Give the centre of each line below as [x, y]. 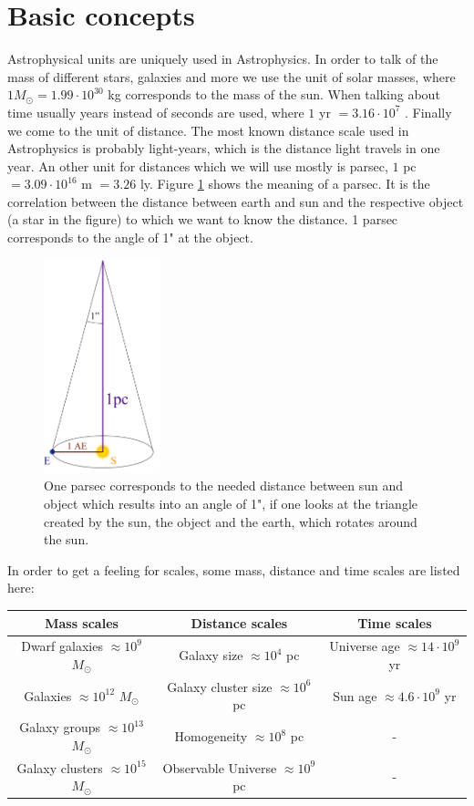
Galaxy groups [60, 727]
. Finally [428, 112]
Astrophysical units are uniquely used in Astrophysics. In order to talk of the [223, 59]
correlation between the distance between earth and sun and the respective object [236, 201]
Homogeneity [211, 736]
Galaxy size [211, 655]
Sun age [355, 695]
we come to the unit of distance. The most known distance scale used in [208, 130]
